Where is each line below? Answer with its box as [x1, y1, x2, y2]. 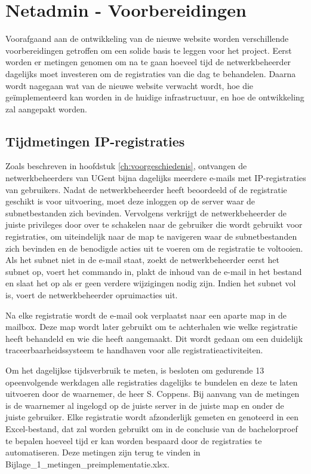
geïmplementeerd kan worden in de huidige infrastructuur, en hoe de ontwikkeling [5, 91, 304, 103]
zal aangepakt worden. [5, 102, 87, 115]
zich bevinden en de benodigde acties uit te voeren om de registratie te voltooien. [5, 241, 303, 254]
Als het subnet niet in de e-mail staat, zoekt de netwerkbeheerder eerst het [5, 253, 279, 266]
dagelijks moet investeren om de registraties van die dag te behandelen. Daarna [5, 67, 296, 79]
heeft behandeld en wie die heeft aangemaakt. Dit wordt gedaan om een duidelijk [5, 332, 303, 344]
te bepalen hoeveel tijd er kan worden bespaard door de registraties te [5, 434, 262, 447]
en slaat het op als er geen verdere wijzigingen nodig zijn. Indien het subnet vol [5, 277, 296, 289]
